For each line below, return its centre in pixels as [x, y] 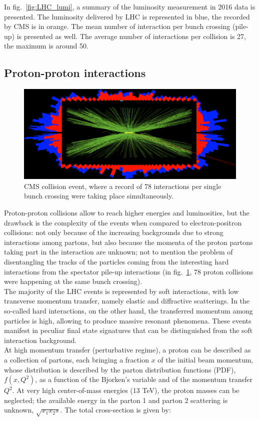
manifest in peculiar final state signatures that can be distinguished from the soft [128, 330]
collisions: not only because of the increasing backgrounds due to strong [114, 232]
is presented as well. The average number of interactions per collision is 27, [131, 36]
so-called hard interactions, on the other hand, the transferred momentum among [128, 310]
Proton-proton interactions [75, 73]
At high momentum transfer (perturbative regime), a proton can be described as [127, 350]
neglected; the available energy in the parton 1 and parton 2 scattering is [116, 400]
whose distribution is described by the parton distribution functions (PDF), [120, 369]
